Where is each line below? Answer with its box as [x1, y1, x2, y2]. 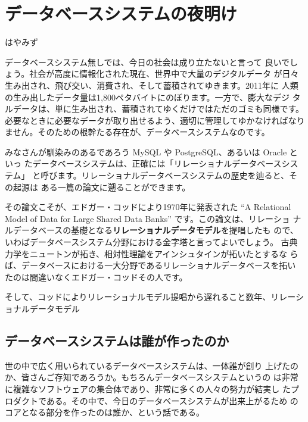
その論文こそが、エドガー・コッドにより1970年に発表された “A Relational [5, 201, 291, 213]
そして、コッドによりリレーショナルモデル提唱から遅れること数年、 [5, 290, 271, 303]
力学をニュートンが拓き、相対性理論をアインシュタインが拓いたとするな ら [5, 247, 298, 260]
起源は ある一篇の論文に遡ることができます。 [13, 180, 191, 193]
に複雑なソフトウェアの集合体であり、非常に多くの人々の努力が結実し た [5, 382, 291, 395]
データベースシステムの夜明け [5, 1, 237, 26]
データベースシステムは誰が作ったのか [5, 331, 229, 349]
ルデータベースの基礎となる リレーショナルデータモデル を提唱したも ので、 [5, 224, 298, 236]
